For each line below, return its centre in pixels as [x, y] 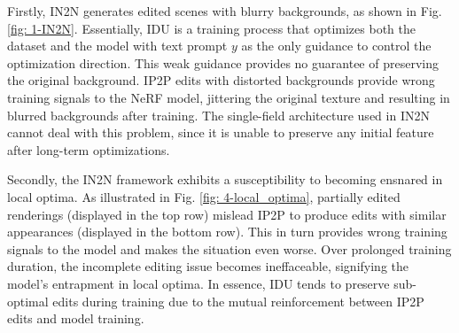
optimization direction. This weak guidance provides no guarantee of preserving [223, 62]
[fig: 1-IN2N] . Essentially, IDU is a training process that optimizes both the [211, 28]
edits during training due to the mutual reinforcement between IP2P [238, 301]
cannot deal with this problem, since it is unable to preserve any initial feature [221, 132]
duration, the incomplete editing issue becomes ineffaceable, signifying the [208, 266]
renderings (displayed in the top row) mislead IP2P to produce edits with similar [227, 214]
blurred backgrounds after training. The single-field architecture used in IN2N [218, 115]
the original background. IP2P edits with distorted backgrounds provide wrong [221, 80]
